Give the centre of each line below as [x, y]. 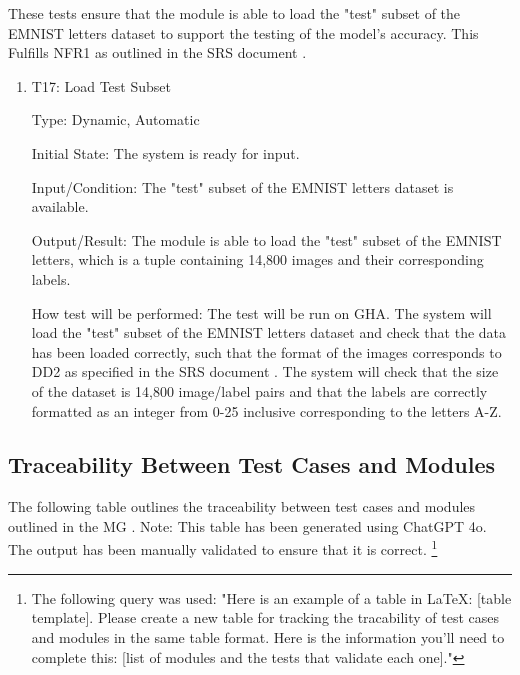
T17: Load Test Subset [101, 85]
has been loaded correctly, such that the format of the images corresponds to [266, 351]
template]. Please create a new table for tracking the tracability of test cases [265, 617]
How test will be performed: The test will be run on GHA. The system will [261, 312]
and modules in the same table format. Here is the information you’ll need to [268, 636]
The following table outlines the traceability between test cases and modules [242, 506]
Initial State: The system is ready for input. [165, 152]
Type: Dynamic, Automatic [115, 119]
